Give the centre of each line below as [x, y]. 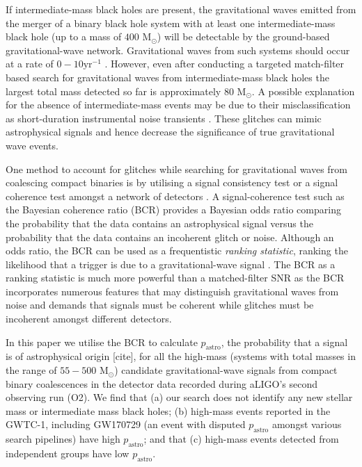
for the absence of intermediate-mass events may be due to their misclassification [178, 105]
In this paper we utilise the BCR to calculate [102, 342]
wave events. [32, 145]
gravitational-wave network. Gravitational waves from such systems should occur [178, 50]
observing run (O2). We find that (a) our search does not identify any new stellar [179, 397]
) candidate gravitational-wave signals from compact [226, 370]
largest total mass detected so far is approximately [113, 91]
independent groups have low [68, 453]
